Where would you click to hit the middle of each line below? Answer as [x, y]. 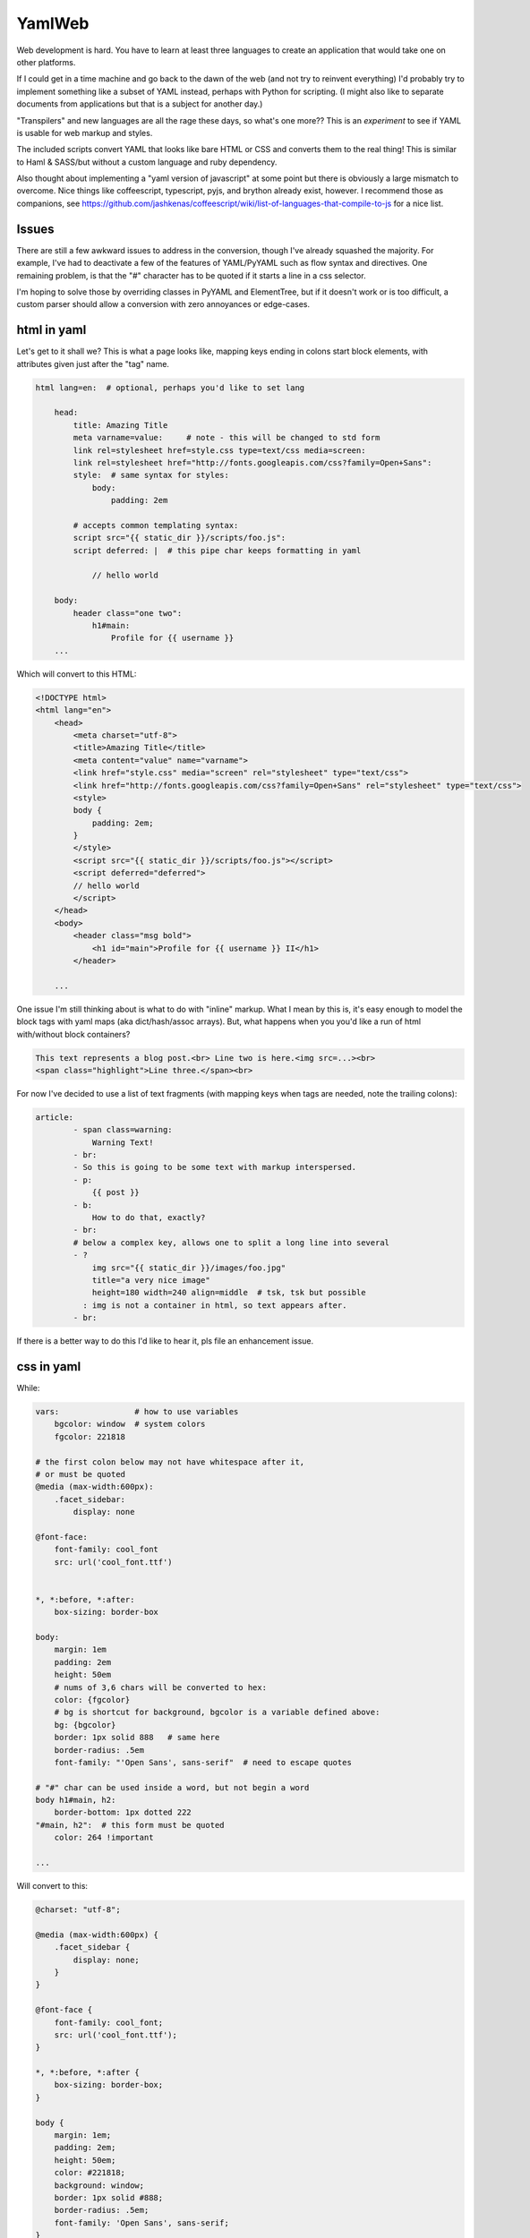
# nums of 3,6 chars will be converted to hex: [161, 1687]
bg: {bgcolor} [85, 1725]
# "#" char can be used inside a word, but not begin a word [172, 1787]
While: [28, 1388]
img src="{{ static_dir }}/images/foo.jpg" [189, 1268]
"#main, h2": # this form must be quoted [130, 1825]
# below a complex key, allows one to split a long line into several [231, 1243]
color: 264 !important [104, 1838]
